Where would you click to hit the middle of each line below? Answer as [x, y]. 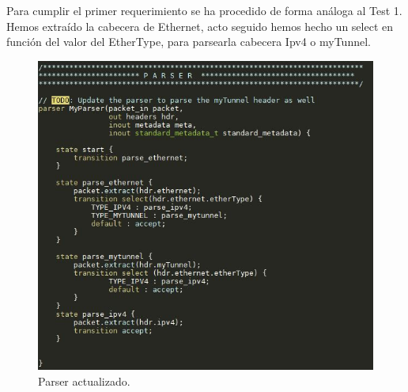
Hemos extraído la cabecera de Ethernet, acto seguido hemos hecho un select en [200, 26]
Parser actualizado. [84, 381]
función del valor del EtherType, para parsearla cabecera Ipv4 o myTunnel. [189, 42]
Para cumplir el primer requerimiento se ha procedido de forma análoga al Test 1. [204, 10]
